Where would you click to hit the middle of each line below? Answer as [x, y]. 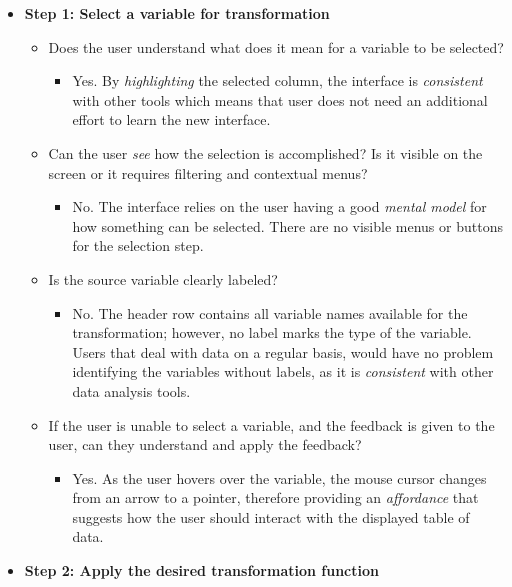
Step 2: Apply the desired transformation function [201, 570]
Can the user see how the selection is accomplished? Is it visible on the [265, 152]
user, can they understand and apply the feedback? [205, 444]
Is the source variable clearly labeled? [163, 278]
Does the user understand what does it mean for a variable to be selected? [276, 46]
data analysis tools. [131, 390]
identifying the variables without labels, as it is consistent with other [283, 371]
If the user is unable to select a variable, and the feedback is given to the [271, 424]
